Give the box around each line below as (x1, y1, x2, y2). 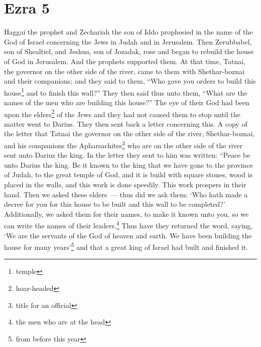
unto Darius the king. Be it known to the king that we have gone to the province (4, 159, 253, 170)
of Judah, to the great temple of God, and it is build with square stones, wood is (4, 169, 253, 180)
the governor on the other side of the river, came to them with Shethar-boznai (4, 66, 245, 76)
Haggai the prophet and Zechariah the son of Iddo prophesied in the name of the (4, 27, 253, 37)
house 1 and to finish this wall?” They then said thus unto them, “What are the (4, 86, 247, 98)
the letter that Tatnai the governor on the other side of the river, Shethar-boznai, (4, 128, 254, 139)
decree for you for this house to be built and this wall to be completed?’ (4, 199, 225, 209)
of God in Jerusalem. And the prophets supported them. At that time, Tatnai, (4, 56, 245, 66)
